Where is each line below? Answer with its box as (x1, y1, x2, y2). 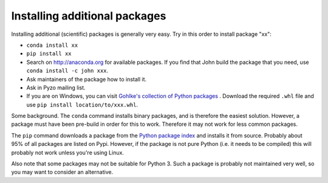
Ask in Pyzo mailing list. (26, 84, 86, 91)
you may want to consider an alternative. (11, 168, 114, 176)
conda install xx (26, 41, 78, 49)
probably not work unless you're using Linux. (11, 149, 125, 156)
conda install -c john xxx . (26, 67, 109, 74)
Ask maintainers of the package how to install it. (26, 75, 147, 83)
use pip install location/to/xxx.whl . (26, 101, 138, 108)
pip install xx (26, 50, 72, 57)
